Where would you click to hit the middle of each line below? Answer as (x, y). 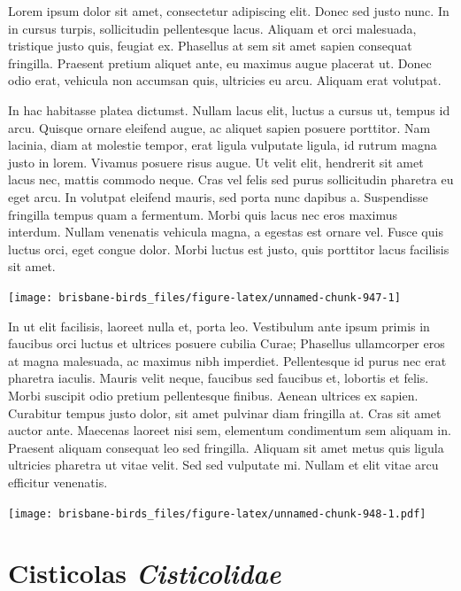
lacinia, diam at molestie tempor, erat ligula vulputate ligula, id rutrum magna (223, 145)
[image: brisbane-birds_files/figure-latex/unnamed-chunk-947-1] (204, 297)
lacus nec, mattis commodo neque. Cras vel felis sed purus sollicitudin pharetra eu (231, 179)
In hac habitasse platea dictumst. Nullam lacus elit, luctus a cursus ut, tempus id (229, 109)
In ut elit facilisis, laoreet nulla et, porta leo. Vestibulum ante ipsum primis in (219, 326)
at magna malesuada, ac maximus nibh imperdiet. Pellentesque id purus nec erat (227, 360)
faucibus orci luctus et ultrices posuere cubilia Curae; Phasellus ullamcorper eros (227, 343)
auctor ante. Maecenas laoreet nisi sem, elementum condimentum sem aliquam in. (230, 430)
